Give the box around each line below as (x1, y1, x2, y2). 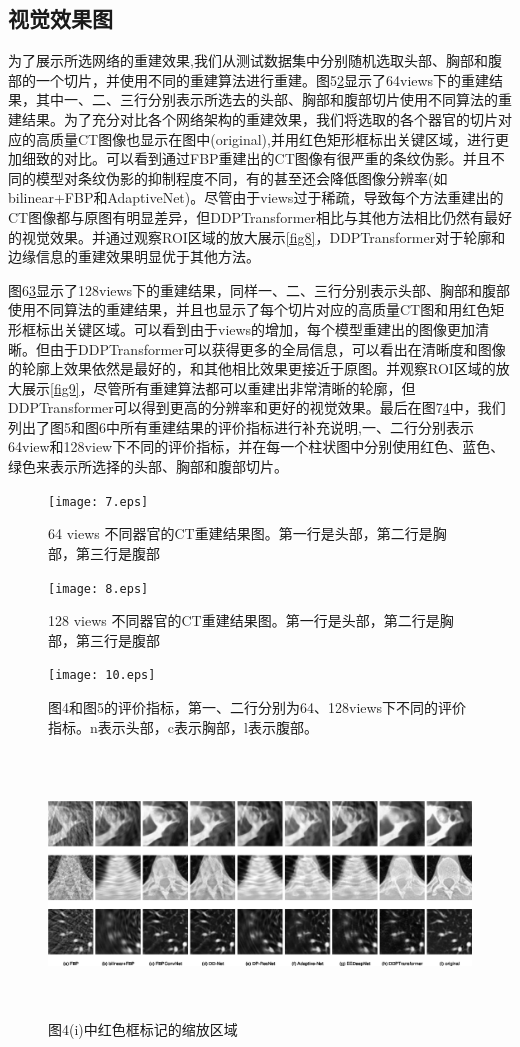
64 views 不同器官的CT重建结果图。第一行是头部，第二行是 (48, 523, 433, 544)
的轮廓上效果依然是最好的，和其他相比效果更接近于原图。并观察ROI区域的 (8, 358, 496, 379)
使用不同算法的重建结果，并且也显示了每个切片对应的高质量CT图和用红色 (8, 299, 491, 320)
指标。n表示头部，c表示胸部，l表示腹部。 (48, 716, 318, 737)
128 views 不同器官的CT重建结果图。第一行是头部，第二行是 (48, 610, 440, 631)
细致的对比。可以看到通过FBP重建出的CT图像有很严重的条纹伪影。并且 (21, 148, 491, 169)
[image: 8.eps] (48, 581, 149, 596)
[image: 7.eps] (48, 494, 149, 509)
